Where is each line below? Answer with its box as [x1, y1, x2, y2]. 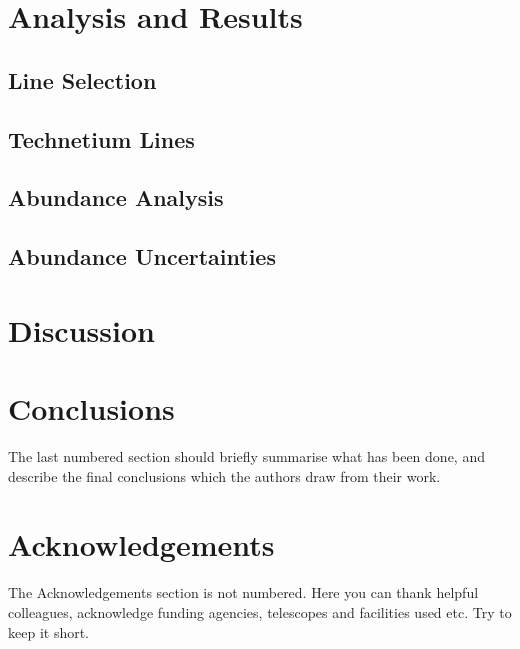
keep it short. [8, 621, 90, 642]
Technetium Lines [8, 123, 195, 154]
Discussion [8, 309, 155, 350]
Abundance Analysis [8, 182, 224, 213]
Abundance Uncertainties [8, 241, 276, 272]
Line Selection [8, 64, 157, 95]
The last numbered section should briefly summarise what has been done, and [8, 446, 485, 466]
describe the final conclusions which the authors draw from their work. [8, 465, 441, 486]
